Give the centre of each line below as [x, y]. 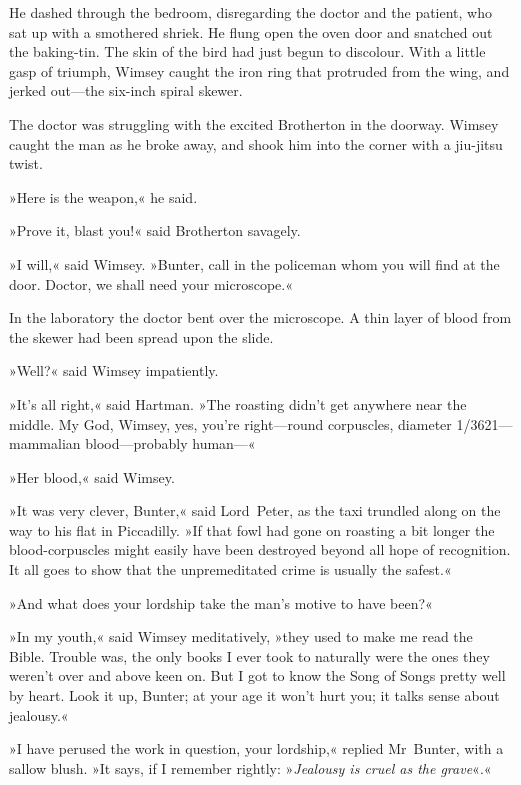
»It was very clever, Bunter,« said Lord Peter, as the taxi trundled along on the [255, 510]
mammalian [45, 443]
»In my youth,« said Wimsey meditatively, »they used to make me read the [241, 636]
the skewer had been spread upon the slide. [141, 336]
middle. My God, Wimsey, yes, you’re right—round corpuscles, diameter [230, 423]
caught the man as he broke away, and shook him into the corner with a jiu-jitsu [256, 143]
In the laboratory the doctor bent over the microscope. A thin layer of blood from [260, 317]
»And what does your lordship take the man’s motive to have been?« [221, 602]
